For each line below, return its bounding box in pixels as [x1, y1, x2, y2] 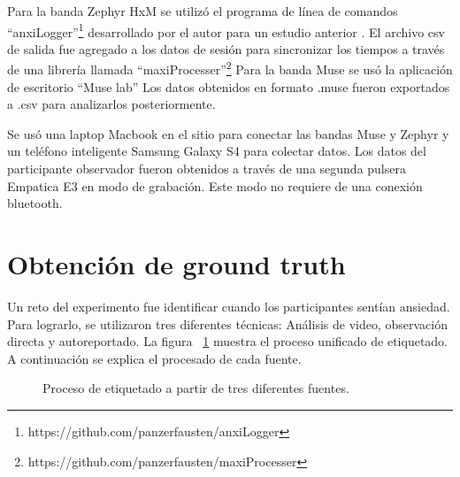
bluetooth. [7, 194, 63, 212]
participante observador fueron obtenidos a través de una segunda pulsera [7, 159, 406, 178]
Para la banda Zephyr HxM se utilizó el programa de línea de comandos [7, 2, 398, 19]
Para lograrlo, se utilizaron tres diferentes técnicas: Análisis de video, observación [7, 314, 448, 333]
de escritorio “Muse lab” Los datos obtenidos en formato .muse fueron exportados [7, 77, 450, 96]
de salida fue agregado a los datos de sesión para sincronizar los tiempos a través [7, 39, 445, 58]
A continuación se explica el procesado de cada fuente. [7, 349, 302, 367]
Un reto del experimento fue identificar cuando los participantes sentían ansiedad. [7, 296, 450, 315]
